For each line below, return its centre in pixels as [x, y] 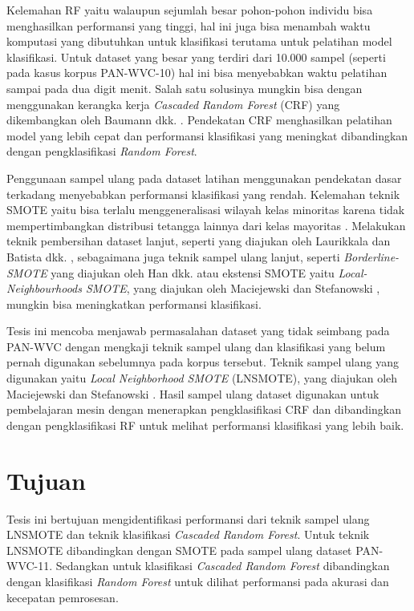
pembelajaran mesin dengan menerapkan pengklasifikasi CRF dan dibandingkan [204, 409]
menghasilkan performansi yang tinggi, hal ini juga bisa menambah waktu [189, 25]
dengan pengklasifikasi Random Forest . [102, 151]
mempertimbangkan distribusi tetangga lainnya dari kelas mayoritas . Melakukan [206, 225]
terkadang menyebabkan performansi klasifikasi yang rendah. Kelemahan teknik [203, 194]
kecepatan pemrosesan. [63, 597]
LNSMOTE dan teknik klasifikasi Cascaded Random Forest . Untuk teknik [188, 534]
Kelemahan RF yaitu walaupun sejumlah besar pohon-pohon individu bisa [190, 10]
